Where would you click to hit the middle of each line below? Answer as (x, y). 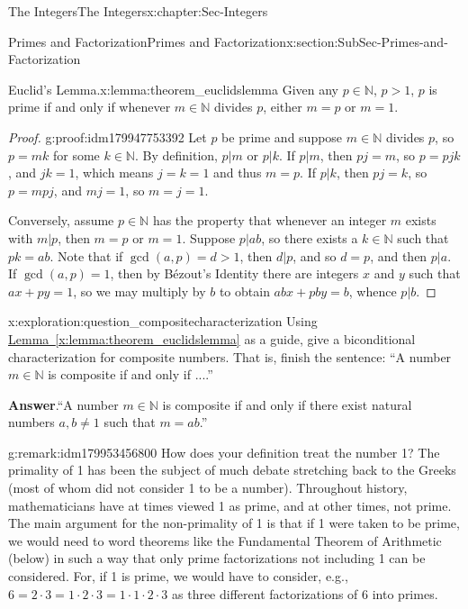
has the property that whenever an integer (270, 220)
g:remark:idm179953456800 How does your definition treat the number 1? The (224, 452)
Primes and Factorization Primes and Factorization (148, 41)
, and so (315, 255)
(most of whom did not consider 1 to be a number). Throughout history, (208, 488)
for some (76, 155)
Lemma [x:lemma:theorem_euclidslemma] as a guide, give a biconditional (212, 338)
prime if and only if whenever (90, 107)
